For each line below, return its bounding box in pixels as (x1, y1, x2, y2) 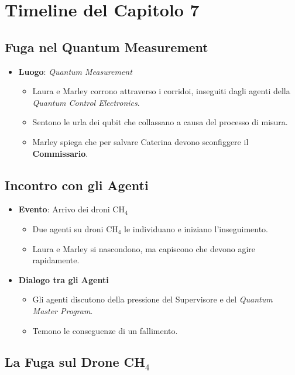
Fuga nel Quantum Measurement (5, 37, 208, 56)
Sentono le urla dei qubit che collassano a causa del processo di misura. (32, 116, 288, 128)
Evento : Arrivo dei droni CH (18, 203, 125, 215)
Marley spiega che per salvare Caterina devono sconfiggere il (32, 135, 249, 147)
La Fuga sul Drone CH (5, 353, 145, 371)
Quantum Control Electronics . (32, 96, 140, 108)
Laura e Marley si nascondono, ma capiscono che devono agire (32, 242, 256, 254)
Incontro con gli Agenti (5, 176, 149, 194)
